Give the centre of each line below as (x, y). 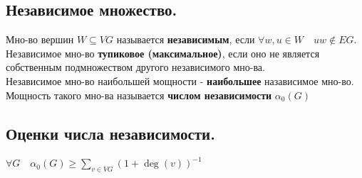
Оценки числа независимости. (110, 133)
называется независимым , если (186, 39)
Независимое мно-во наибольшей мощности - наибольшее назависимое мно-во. (180, 80)
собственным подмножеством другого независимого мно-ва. (135, 67)
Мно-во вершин (40, 39)
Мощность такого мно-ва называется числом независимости (139, 95)
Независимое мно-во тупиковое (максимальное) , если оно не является (163, 53)
